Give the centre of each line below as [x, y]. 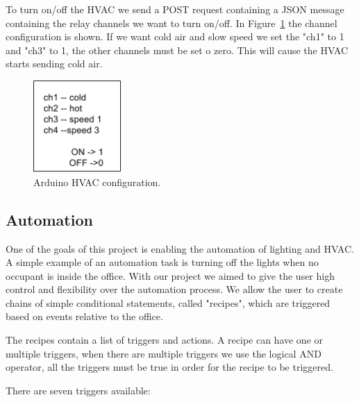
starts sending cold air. [54, 64]
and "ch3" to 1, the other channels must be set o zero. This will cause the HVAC [177, 50]
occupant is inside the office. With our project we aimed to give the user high [170, 275]
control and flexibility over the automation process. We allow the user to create [174, 289]
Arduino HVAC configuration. [97, 182]
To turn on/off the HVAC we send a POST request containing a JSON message [175, 9]
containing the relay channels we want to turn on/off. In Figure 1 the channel [172, 23]
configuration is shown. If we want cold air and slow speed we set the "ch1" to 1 [175, 36]
